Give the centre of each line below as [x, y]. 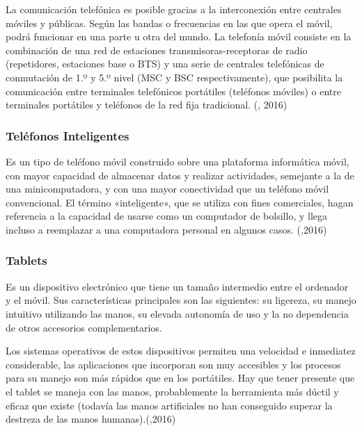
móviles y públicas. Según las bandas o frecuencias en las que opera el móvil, [169, 23]
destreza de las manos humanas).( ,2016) [91, 419]
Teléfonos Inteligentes [68, 135]
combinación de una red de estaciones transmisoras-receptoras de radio [157, 50]
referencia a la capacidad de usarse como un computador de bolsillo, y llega [166, 216]
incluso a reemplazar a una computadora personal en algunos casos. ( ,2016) [166, 229]
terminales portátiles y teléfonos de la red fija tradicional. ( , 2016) [147, 105]
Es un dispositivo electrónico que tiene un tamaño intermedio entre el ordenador [177, 286]
